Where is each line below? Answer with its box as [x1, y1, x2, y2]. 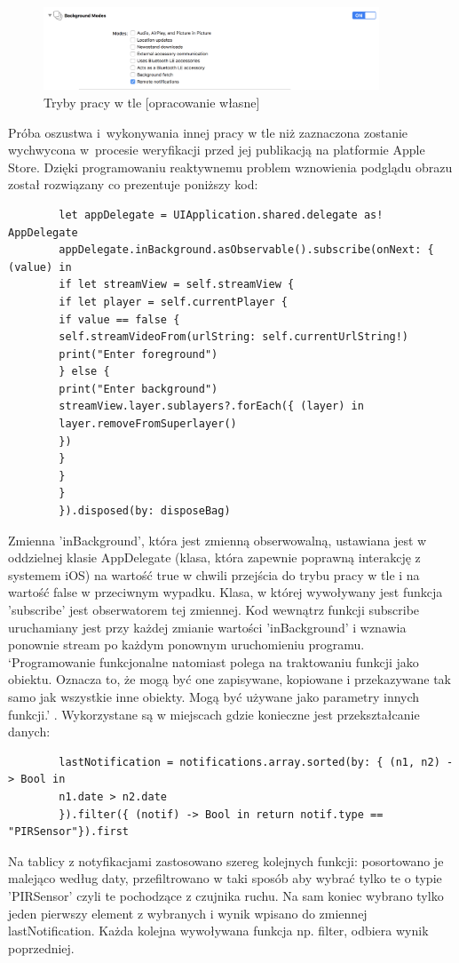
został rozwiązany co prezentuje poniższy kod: [8, 175, 258, 194]
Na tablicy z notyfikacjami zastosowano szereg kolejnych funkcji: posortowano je [8, 851, 444, 870]
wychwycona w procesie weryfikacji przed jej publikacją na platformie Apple [8, 140, 425, 159]
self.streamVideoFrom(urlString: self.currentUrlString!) [59, 330, 409, 344]
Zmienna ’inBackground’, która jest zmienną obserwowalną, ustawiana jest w [8, 530, 427, 549]
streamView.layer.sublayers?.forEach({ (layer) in [59, 400, 364, 413]
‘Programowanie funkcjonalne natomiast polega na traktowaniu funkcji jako [8, 652, 419, 671]
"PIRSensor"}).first [8, 825, 130, 839]
